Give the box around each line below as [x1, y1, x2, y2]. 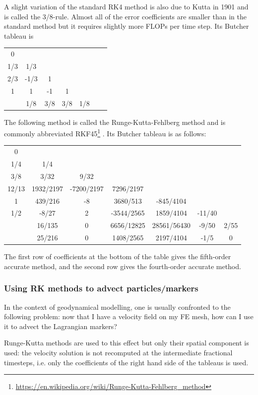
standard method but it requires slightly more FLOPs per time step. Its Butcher [4, 21, 249, 31]
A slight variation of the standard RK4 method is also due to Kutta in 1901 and [4, 1, 249, 11]
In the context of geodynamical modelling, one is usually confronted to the [4, 301, 231, 312]
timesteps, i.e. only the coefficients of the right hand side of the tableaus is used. [4, 357, 249, 367]
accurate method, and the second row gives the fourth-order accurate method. [4, 261, 241, 271]
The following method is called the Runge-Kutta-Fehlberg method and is [4, 116, 226, 127]
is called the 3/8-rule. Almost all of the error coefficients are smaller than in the [4, 11, 247, 21]
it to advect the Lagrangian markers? [4, 321, 117, 331]
